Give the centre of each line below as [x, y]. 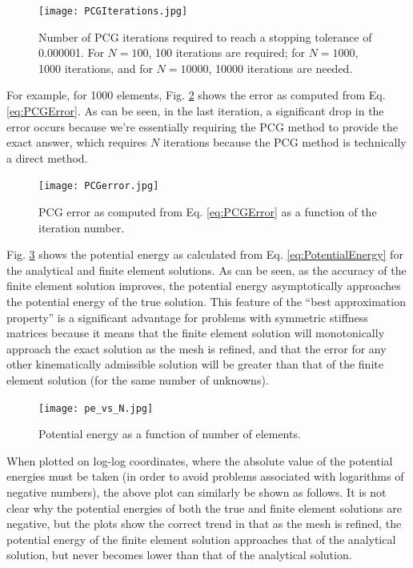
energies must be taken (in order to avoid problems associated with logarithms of [205, 476]
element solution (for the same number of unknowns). [138, 380]
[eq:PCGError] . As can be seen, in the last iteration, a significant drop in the [195, 111]
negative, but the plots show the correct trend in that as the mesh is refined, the [204, 524]
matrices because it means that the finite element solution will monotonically [196, 333]
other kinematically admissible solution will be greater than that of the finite [195, 364]
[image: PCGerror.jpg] [99, 186]
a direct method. [47, 157]
